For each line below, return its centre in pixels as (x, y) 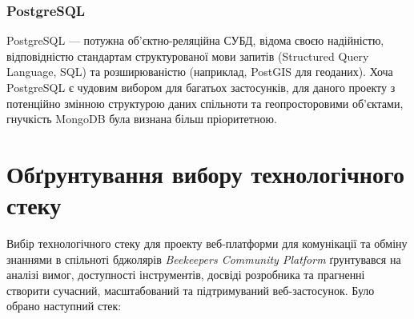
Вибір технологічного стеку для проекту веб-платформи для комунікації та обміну (207, 243)
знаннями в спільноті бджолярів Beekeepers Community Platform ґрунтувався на (204, 259)
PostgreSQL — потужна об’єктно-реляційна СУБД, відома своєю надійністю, (195, 40)
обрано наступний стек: (64, 306)
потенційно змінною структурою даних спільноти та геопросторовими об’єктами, (205, 103)
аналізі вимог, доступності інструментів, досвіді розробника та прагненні (186, 275)
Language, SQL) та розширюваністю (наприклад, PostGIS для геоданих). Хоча (200, 72)
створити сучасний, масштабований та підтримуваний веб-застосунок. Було (191, 290)
